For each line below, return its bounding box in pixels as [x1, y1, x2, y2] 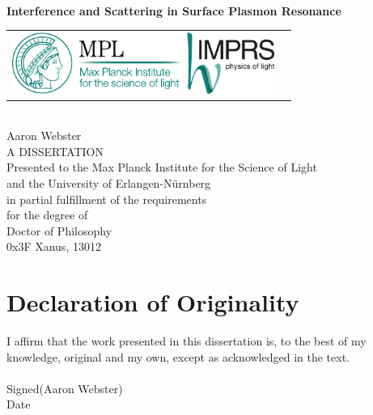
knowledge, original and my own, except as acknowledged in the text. [6, 348, 350, 365]
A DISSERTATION [6, 142, 104, 159]
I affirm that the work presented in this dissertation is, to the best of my [6, 332, 367, 349]
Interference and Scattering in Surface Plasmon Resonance [6, 2, 341, 19]
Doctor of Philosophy [6, 222, 112, 239]
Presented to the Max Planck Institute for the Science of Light [6, 159, 317, 176]
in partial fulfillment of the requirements [6, 190, 207, 207]
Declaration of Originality [6, 286, 299, 319]
